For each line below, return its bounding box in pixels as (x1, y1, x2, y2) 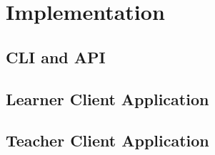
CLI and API (6, 46, 106, 68)
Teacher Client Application (6, 129, 209, 151)
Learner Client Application (6, 87, 209, 109)
